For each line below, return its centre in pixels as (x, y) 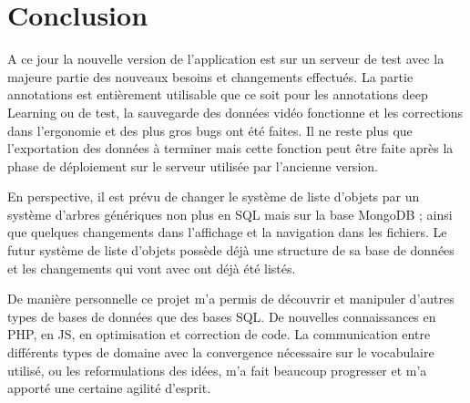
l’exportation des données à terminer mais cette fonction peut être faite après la (230, 148)
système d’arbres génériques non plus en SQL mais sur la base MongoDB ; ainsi (230, 214)
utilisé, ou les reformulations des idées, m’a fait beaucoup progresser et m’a (217, 370)
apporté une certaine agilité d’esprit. (109, 388)
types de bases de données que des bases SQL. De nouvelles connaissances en (222, 316)
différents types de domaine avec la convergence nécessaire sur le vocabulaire (221, 352)
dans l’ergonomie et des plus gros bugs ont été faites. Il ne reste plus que (210, 130)
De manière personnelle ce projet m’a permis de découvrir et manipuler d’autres (231, 299)
